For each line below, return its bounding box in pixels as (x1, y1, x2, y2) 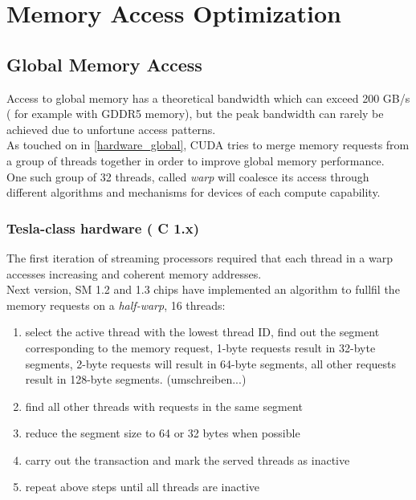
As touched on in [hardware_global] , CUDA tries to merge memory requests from (6, 136, 410, 153)
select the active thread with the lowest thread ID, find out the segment (25, 323, 380, 340)
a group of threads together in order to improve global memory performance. (6, 152, 385, 169)
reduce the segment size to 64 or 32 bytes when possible (25, 425, 300, 441)
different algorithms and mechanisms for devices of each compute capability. (6, 184, 381, 201)
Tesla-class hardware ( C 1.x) (6, 217, 200, 238)
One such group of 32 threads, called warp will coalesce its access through (6, 168, 369, 185)
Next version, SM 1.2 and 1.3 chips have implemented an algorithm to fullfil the (6, 281, 400, 298)
